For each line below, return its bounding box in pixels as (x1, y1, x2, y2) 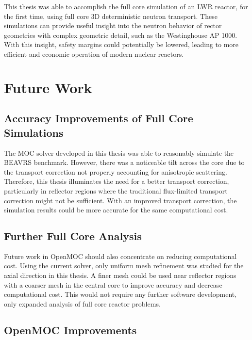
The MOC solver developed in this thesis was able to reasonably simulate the (4, 147, 234, 158)
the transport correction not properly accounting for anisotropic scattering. (4, 166, 227, 177)
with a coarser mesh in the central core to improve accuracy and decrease (4, 279, 222, 290)
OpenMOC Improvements (4, 322, 137, 337)
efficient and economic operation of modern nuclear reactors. (4, 49, 184, 59)
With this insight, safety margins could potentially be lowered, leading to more (4, 39, 239, 49)
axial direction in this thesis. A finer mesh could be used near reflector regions (4, 270, 236, 280)
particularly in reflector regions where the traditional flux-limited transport (4, 185, 228, 195)
